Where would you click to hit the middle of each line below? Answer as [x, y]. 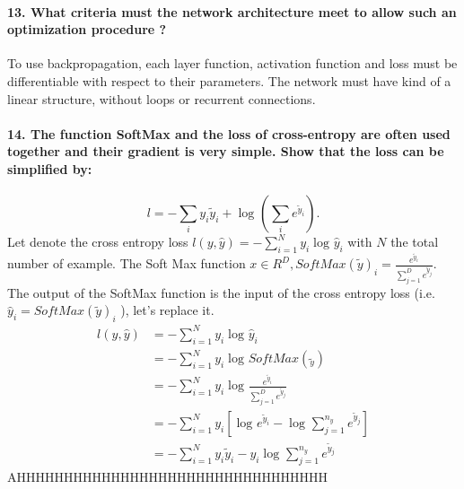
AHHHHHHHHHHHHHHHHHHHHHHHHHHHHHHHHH [167, 476]
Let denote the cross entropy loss [98, 242]
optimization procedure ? [87, 29]
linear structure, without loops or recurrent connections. [162, 98]
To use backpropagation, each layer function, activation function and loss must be [232, 63]
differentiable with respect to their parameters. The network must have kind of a [229, 80]
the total [415, 242]
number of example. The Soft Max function [127, 263]
